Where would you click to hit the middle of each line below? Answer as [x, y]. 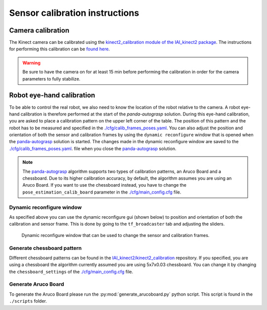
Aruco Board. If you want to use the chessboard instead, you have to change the [105, 185]
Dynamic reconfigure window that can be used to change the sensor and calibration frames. [115, 235]
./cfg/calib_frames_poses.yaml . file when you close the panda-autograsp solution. [93, 149]
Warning [31, 63]
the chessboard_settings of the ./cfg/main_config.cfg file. [71, 271]
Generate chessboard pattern [45, 248]
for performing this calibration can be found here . [60, 49]
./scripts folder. [28, 301]
